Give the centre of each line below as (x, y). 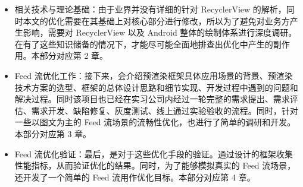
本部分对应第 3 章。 (53, 133)
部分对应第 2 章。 (74, 56)
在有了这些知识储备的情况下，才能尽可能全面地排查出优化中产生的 (144, 44)
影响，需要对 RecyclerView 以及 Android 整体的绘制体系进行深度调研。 (160, 32)
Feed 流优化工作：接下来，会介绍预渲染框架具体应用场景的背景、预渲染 (154, 75)
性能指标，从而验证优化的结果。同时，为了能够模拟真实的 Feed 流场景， (155, 165)
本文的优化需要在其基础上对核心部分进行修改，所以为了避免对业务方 (156, 20)
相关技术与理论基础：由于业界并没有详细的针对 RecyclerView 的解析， (150, 9)
